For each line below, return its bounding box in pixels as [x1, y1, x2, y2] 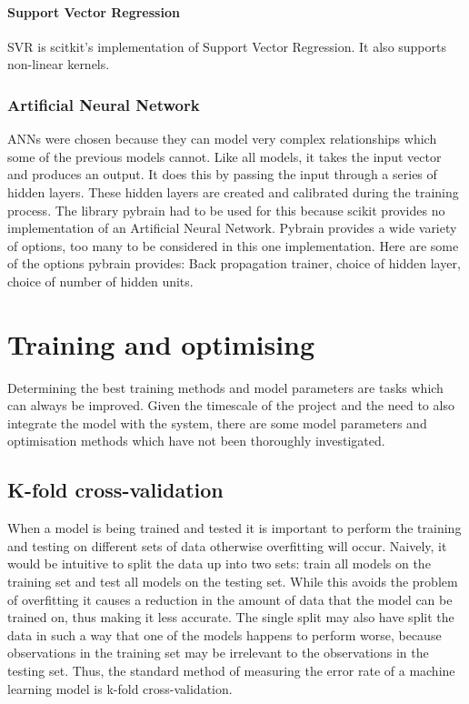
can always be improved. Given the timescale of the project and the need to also [7, 396, 454, 415]
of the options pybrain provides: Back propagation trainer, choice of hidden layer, [7, 254, 461, 273]
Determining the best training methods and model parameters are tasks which [7, 377, 444, 397]
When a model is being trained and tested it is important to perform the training [7, 518, 462, 538]
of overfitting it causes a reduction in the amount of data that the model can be [7, 589, 453, 608]
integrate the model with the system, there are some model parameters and [7, 413, 427, 432]
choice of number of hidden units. [7, 271, 194, 290]
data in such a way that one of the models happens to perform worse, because [7, 625, 442, 644]
